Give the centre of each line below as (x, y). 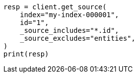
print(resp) (26, 54)
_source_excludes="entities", (78, 38)
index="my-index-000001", (69, 15)
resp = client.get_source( (55, 7)
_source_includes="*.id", (69, 30)
